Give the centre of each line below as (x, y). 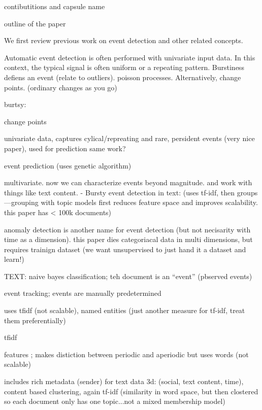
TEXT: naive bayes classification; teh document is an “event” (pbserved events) (128, 276)
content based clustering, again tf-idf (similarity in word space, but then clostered (131, 391)
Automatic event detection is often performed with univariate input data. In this (130, 57)
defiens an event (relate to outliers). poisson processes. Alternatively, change (123, 77)
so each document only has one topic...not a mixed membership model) (115, 401)
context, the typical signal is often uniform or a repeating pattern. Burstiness (124, 67)
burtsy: (15, 104)
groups (247, 192)
